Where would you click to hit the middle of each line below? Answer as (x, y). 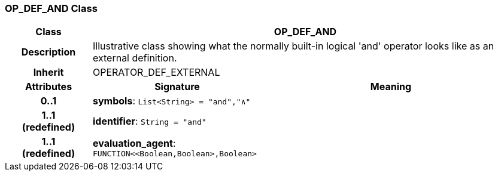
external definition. (135, 58)
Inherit (48, 72)
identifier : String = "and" (149, 121)
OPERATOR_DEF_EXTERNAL (156, 72)
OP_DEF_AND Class (51, 8)
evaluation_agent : (134, 143)
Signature (177, 87)
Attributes (48, 87)
